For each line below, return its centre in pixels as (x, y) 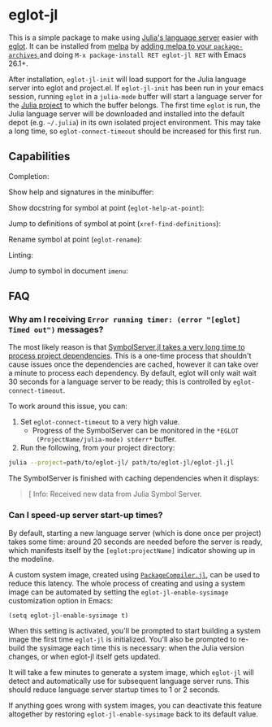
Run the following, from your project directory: (97, 448)
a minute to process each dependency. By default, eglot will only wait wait (133, 373)
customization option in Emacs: (61, 600)
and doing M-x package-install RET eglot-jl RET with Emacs (143, 54)
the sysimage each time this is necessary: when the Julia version (136, 647)
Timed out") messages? (56, 329)
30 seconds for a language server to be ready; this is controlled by (120, 382)
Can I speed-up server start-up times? (86, 516)
